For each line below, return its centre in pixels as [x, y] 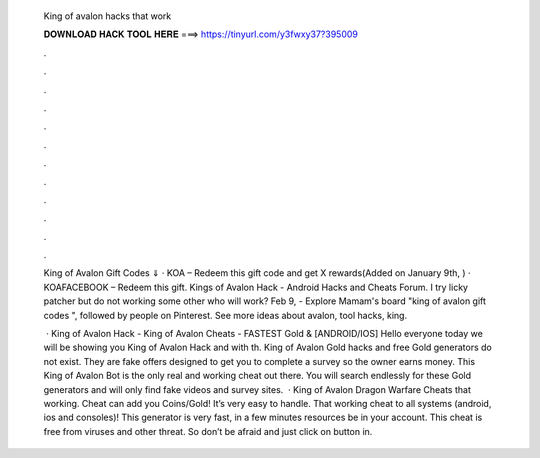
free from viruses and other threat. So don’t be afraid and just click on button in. [208, 431]
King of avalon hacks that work [107, 16]
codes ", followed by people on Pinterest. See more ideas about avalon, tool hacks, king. [225, 315]
